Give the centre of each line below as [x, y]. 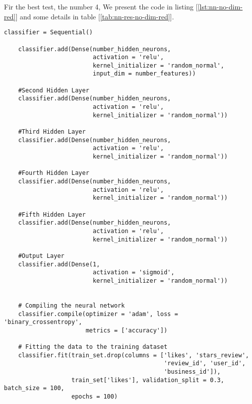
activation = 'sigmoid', [133, 273]
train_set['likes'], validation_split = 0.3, [148, 380]
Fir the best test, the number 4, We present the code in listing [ [101, 6]
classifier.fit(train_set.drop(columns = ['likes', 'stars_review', [133, 355]
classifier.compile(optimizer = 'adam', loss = [98, 314]
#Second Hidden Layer [54, 90]
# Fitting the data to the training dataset [93, 347]
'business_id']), [192, 372]
